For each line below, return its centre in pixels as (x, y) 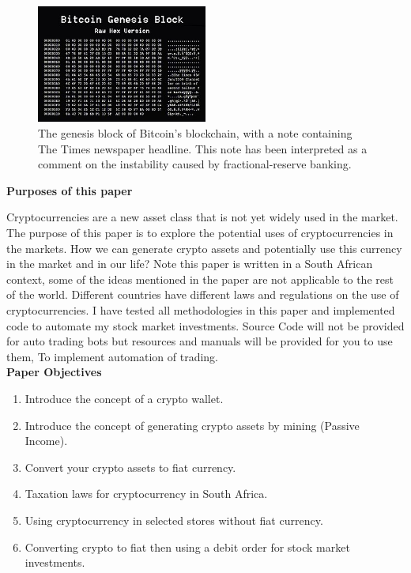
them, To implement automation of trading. (113, 356)
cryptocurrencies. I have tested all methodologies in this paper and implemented (201, 310)
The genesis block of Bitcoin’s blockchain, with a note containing (195, 133)
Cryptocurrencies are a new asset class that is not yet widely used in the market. (202, 217)
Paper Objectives (54, 372)
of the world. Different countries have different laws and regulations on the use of (203, 294)
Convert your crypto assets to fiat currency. (130, 467)
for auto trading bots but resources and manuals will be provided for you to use (200, 341)
